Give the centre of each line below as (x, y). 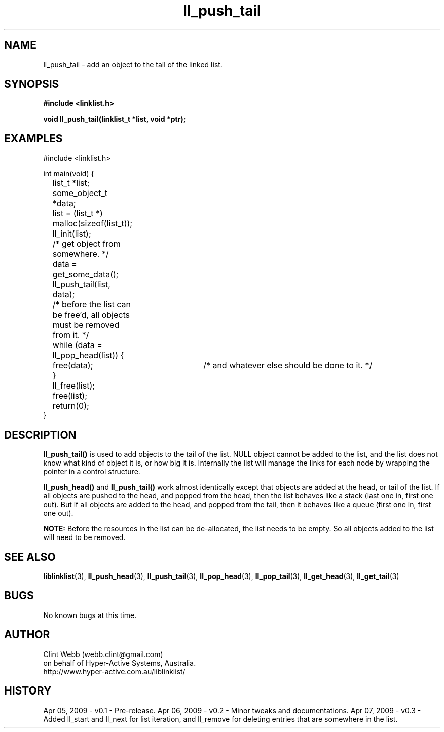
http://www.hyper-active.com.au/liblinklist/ (114, 671)
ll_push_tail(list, (81, 284)
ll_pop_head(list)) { (88, 355)
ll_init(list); (72, 234)
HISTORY (28, 691)
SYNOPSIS (32, 84)
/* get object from (86, 244)
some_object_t (80, 193)
